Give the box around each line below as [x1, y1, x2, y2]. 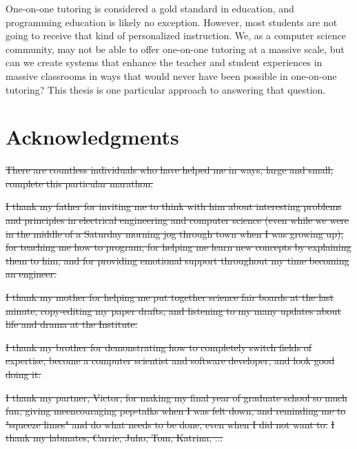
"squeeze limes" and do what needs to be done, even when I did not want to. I [6, 417, 335, 431]
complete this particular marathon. [6, 176, 154, 190]
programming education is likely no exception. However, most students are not [6, 14, 338, 29]
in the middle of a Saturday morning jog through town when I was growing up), [6, 226, 344, 240]
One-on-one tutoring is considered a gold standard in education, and [6, 1, 294, 15]
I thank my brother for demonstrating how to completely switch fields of [6, 340, 312, 354]
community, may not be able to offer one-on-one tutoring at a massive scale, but [6, 41, 345, 56]
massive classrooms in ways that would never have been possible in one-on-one [6, 68, 337, 83]
